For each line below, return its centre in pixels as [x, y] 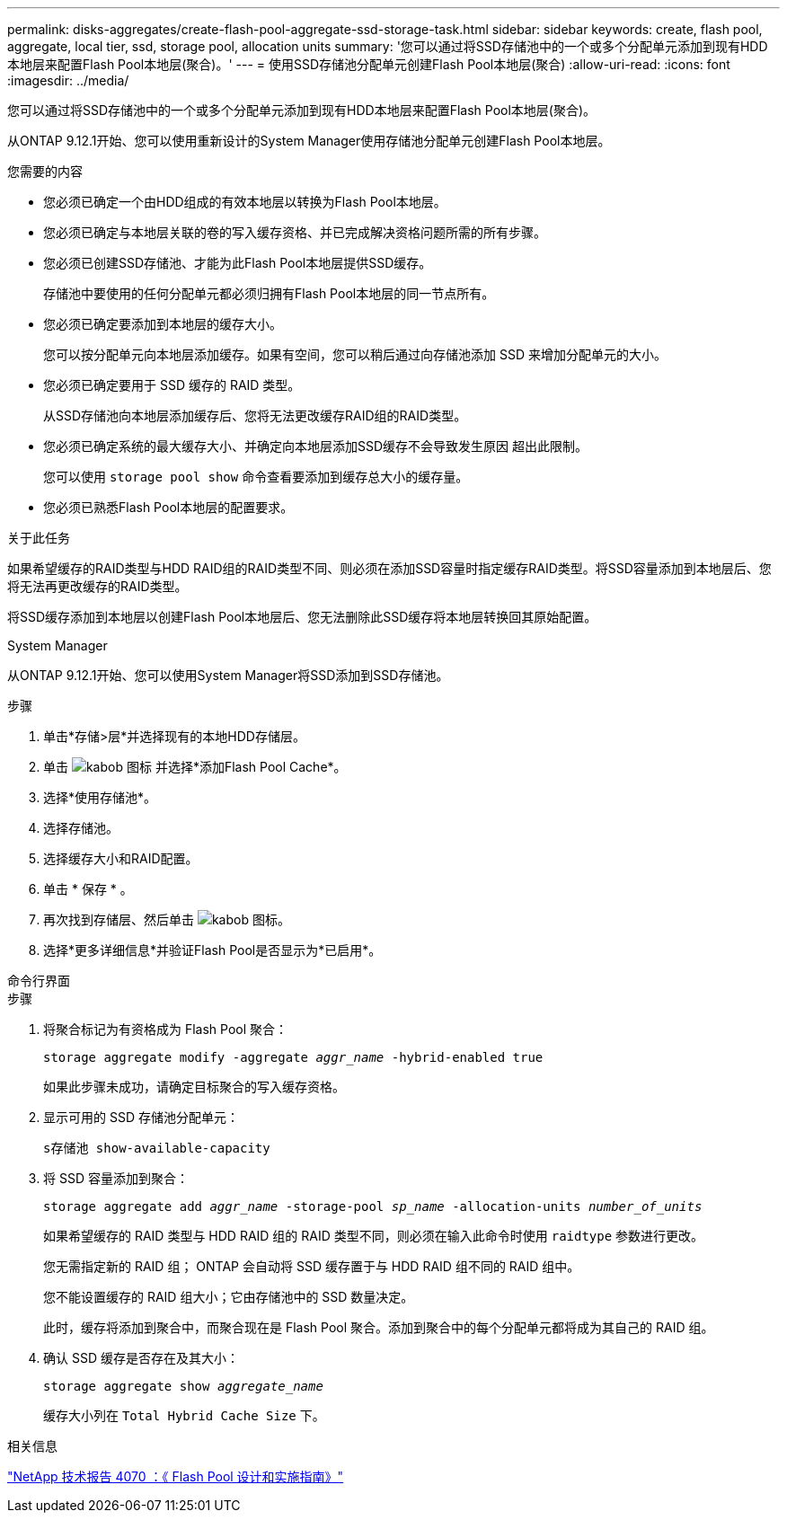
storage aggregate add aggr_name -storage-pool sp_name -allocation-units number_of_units [373, 1206]
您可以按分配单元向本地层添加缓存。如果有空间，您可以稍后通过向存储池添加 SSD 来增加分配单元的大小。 [355, 354]
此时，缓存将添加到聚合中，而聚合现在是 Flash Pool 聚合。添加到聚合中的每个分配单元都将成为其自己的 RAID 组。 [379, 1327]
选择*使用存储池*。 [100, 797]
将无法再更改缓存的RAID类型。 [97, 586]
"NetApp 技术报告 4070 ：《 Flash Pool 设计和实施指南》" [176, 1476]
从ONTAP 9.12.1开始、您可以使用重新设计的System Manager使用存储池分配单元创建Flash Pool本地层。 [309, 141]
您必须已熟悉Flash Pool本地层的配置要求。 [168, 507]
